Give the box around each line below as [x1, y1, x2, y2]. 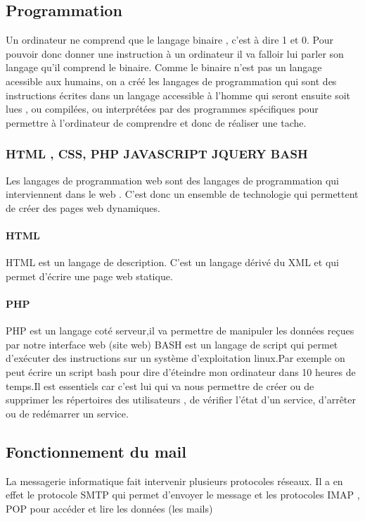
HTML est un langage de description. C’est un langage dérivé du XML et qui [6, 255, 339, 270]
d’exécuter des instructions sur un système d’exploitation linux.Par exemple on [6, 351, 345, 365]
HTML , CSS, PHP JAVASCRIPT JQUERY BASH [6, 145, 308, 163]
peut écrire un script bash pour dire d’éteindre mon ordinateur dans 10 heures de [6, 364, 356, 379]
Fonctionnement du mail [6, 440, 186, 462]
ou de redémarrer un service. [6, 406, 129, 420]
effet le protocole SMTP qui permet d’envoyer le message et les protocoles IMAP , [6, 487, 360, 502]
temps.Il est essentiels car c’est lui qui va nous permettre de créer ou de [6, 378, 314, 393]
